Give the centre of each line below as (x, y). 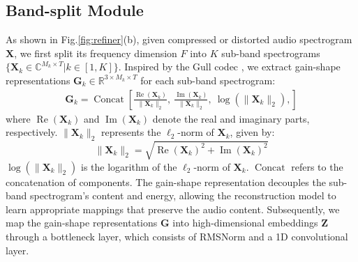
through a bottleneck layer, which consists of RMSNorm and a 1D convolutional (177, 236)
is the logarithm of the (129, 166)
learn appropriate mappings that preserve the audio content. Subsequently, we (173, 209)
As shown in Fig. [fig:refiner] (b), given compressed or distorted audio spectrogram (179, 39)
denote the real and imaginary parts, (231, 118)
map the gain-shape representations (82, 223)
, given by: (252, 132)
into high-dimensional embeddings (245, 223)
